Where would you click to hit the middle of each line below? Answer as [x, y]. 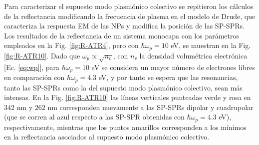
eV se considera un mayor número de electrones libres [173, 67]
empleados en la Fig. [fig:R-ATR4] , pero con [71, 45]
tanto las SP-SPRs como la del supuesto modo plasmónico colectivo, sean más [123, 87]
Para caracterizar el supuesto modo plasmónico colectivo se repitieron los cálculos [129, 6]
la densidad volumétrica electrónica [193, 55]
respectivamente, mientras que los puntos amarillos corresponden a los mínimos [125, 127]
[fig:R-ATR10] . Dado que [42, 55]
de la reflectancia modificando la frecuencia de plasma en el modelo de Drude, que [130, 16]
